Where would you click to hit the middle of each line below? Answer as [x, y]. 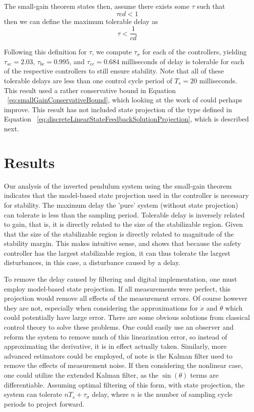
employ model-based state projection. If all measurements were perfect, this [117, 288]
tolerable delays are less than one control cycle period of [88, 81]
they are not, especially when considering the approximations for [101, 307]
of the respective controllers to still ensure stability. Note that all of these [114, 71]
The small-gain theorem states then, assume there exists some [97, 6]
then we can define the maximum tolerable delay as [81, 21]
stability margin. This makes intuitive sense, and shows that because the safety [123, 243]
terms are [204, 375]
